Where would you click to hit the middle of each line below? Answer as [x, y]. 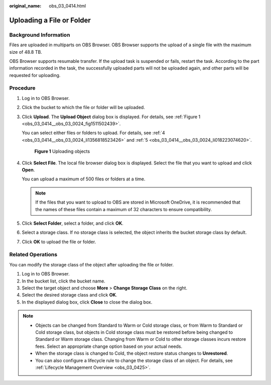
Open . [28, 170]
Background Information [40, 35]
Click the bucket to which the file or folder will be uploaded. [83, 108]
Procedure [22, 88]
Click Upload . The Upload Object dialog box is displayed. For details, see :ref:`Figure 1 [111, 117]
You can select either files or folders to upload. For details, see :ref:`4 [93, 133]
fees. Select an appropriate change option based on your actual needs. [109, 346]
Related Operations [33, 255]
